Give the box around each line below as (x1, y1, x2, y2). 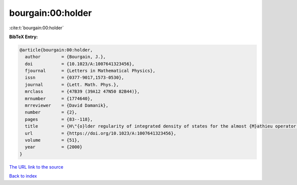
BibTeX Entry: (9, 34, 38, 40)
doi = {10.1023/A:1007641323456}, (25, 61, 135, 66)
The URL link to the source (9, 164, 64, 170)
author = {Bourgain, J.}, (25, 54, 106, 60)
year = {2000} (25, 144, 83, 150)
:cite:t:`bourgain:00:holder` (9, 25, 64, 31)
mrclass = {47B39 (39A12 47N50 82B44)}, (25, 89, 140, 94)
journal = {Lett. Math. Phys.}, (25, 82, 119, 87)
